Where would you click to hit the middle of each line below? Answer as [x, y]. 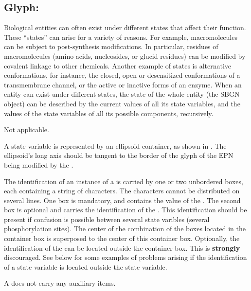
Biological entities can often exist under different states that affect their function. [125, 27]
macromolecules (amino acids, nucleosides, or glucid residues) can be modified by [125, 56]
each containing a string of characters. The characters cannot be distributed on [122, 191]
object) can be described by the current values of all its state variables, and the [122, 103]
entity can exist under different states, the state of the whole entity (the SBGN [122, 94]
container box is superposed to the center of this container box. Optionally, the [122, 238]
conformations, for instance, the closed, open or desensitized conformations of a [122, 75]
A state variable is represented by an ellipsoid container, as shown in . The [115, 145]
